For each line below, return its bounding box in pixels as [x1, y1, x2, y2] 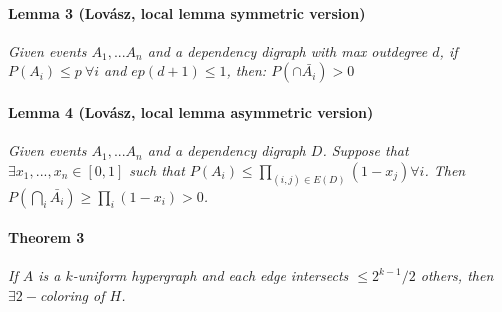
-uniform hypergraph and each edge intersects [72, 265, 349, 286]
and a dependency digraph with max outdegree [147, 40, 428, 61]
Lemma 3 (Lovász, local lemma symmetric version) [8, 2, 366, 23]
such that [129, 159, 185, 180]
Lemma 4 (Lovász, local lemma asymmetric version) [8, 101, 374, 122]
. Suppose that [322, 140, 409, 161]
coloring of [39, 285, 105, 306]
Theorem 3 [8, 227, 85, 248]
